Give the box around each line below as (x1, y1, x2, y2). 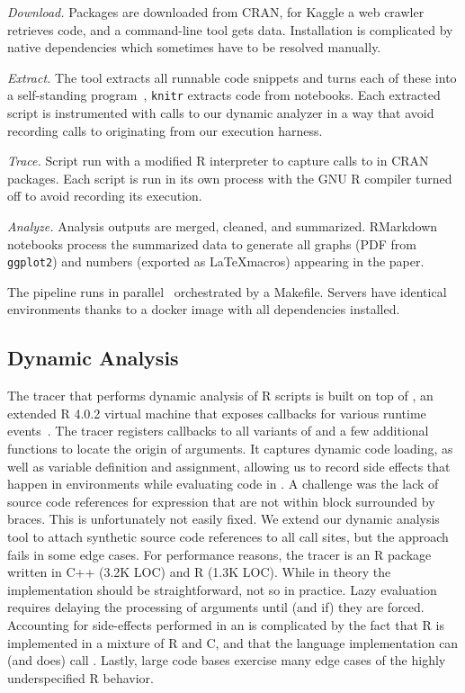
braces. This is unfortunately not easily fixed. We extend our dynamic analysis (7, 509, 440, 528)
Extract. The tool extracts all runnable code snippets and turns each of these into (7, 67, 457, 86)
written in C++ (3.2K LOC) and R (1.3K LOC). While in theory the (7, 562, 391, 581)
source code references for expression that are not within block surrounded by (7, 491, 435, 510)
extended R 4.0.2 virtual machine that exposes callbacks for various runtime (7, 403, 426, 422)
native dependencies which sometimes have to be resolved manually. (7, 38, 381, 57)
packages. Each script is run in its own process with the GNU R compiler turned (7, 168, 452, 187)
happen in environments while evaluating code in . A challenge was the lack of (7, 474, 439, 493)
